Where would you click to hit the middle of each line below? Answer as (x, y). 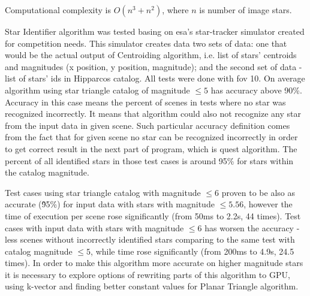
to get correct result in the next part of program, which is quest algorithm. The (151, 148)
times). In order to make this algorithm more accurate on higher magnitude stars (154, 263)
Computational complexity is (58, 10)
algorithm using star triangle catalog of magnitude (97, 90)
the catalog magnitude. (47, 172)
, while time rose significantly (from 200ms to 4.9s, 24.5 (192, 251)
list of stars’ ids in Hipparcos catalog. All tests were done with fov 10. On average (155, 78)
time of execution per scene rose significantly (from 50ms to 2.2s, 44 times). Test (153, 215)
